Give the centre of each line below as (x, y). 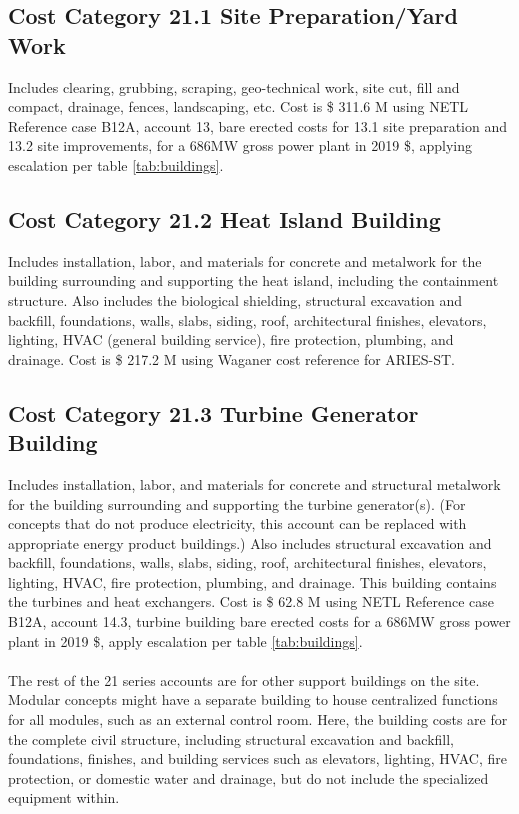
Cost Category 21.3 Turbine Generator (213, 412)
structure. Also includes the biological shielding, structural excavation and (235, 299)
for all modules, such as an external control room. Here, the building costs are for (258, 719)
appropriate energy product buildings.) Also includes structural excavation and (250, 542)
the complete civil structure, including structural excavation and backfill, (231, 738)
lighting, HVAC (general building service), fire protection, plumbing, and (231, 339)
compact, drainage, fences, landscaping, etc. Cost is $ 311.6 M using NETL (238, 106)
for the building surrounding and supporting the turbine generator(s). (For (237, 503)
